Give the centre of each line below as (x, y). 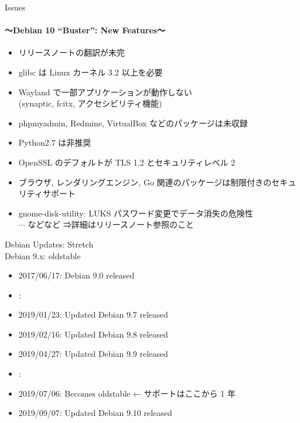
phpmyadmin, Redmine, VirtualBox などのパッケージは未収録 (133, 123)
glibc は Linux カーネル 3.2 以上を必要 (91, 72)
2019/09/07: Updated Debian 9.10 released (95, 413)
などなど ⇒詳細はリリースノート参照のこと (111, 224)
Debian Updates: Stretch (49, 244)
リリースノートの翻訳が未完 (72, 52)
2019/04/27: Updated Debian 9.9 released (93, 354)
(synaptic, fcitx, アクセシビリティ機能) (90, 103)
